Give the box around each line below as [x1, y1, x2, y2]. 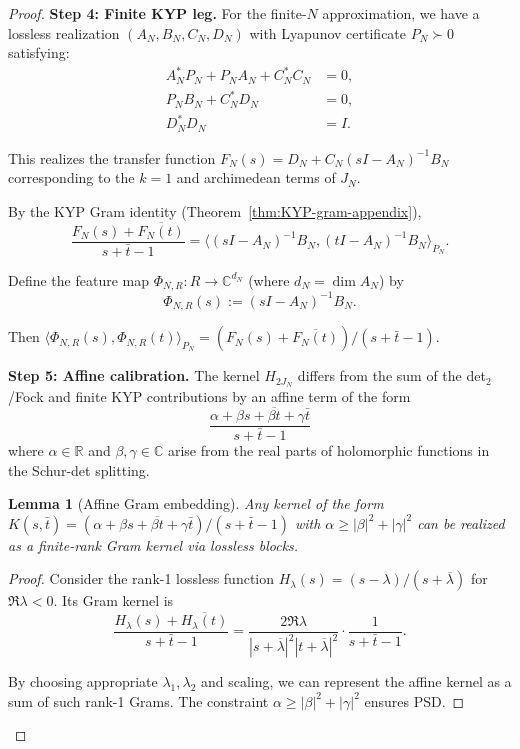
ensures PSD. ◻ [364, 690, 465, 711]
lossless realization [8, 22, 120, 43]
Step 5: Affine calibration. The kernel [8, 365, 260, 386]
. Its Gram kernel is [53, 590, 174, 611]
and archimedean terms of [176, 167, 336, 188]
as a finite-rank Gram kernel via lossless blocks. [8, 534, 299, 555]
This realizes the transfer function [8, 147, 216, 168]
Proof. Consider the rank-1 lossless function [8, 568, 275, 589]
